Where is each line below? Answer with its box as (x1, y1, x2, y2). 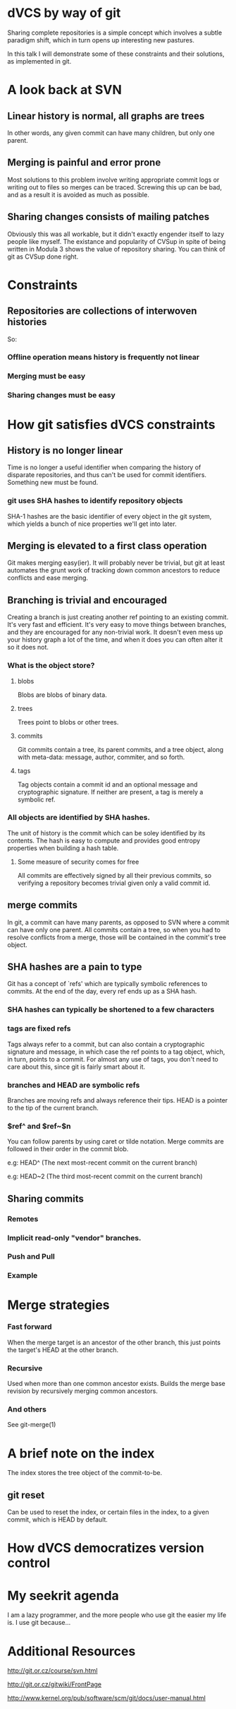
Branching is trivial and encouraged (7, 594, 168, 606)
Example (7, 1271, 38, 1281)
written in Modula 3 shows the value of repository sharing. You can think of (7, 245, 225, 253)
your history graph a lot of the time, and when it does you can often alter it (7, 635, 223, 644)
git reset (7, 1489, 45, 1501)
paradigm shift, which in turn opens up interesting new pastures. (7, 35, 195, 44)
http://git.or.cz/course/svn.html (7, 1667, 98, 1675)
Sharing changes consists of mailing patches (7, 211, 210, 223)
